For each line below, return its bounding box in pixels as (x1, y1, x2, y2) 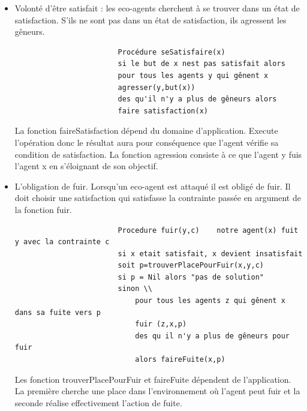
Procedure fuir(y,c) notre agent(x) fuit (118, 226, 299, 235)
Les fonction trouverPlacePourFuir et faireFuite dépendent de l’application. (14, 373, 291, 385)
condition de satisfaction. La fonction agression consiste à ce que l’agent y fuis (14, 148, 302, 160)
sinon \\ (118, 284, 152, 293)
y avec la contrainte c (14, 238, 110, 247)
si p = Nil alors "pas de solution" (118, 272, 264, 281)
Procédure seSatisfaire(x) (118, 47, 225, 56)
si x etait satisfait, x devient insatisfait (118, 249, 303, 258)
